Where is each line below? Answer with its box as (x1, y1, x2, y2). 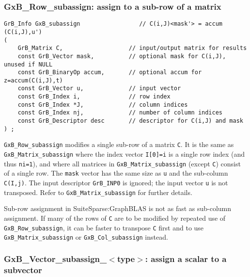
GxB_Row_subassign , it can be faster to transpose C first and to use (4, 222, 204, 232)
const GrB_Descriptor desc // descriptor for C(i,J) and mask (17, 117, 243, 125)
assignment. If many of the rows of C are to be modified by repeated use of (4, 212, 226, 223)
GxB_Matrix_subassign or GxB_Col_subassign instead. (4, 232, 168, 242)
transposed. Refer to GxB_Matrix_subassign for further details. (4, 187, 192, 197)
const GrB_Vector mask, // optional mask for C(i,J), (17, 52, 226, 60)
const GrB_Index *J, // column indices (17, 101, 188, 108)
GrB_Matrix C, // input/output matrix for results (17, 45, 247, 52)
